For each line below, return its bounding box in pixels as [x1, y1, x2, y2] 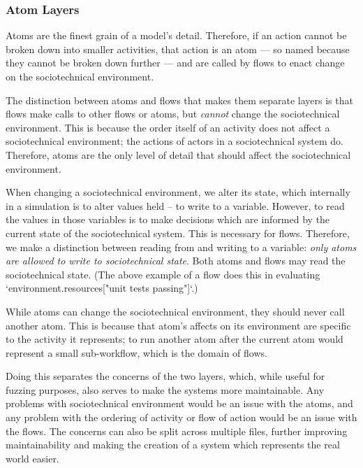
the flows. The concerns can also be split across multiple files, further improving [6, 423, 348, 438]
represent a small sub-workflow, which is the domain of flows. [6, 345, 267, 360]
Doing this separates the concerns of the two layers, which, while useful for [6, 369, 325, 383]
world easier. [6, 451, 59, 465]
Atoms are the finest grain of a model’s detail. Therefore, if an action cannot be [6, 28, 347, 43]
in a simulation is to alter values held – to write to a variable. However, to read [6, 198, 345, 213]
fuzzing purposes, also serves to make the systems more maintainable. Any [6, 382, 325, 397]
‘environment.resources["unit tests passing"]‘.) [6, 281, 198, 295]
